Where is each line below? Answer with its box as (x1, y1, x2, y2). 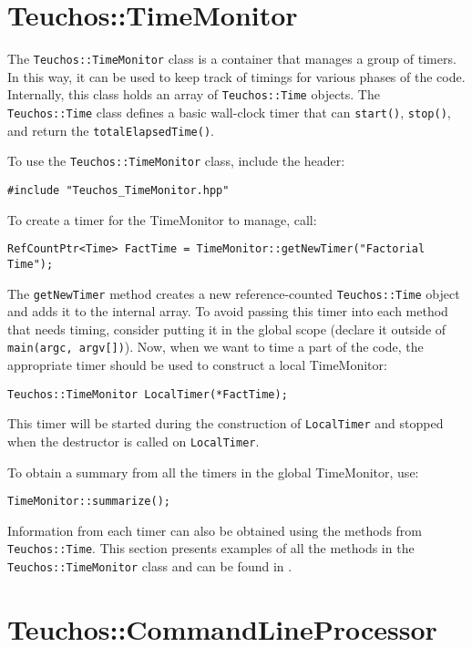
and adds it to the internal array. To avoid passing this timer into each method (7, 302, 448, 321)
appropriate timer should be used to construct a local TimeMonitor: (7, 355, 387, 375)
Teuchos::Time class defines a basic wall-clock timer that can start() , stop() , (7, 103, 451, 122)
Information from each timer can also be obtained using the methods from (7, 520, 422, 539)
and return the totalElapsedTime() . (7, 120, 214, 139)
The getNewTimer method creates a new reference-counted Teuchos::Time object (7, 283, 460, 303)
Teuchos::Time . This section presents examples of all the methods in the (7, 539, 415, 558)
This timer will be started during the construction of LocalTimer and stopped (7, 414, 444, 433)
